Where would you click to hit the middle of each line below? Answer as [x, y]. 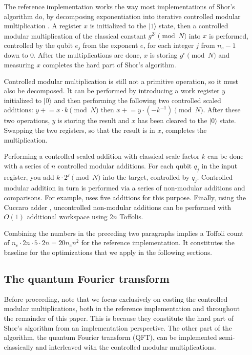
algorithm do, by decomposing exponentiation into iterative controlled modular [122, 16]
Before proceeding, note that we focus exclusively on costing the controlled [116, 299]
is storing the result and [94, 120]
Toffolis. [131, 217]
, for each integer [168, 45]
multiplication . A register [43, 26]
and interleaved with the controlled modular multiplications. [126, 346]
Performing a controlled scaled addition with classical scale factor [102, 156]
